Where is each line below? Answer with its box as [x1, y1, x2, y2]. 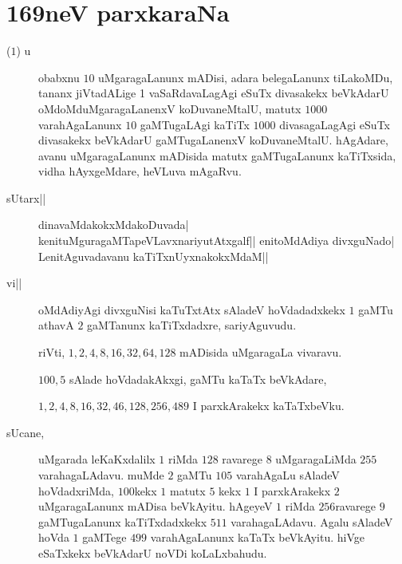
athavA [38, 317, 74, 333]
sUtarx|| [6, 189, 46, 206]
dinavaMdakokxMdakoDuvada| [38, 216, 189, 233]
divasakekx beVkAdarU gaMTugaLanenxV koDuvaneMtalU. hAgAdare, [38, 132, 388, 148]
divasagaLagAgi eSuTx [279, 116, 390, 132]
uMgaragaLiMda [275, 451, 357, 467]
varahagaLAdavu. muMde [38, 467, 164, 483]
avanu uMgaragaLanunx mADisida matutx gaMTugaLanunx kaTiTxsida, [38, 147, 396, 164]
